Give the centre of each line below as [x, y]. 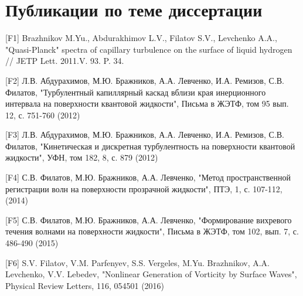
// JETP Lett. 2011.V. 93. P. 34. [65, 61]
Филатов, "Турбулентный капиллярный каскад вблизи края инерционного [136, 92]
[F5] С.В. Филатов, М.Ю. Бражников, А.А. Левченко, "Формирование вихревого [149, 220]
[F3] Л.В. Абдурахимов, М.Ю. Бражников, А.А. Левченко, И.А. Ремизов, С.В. [145, 135]
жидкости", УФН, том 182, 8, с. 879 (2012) [82, 157]
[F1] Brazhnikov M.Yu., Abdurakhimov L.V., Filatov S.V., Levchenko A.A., [141, 38]
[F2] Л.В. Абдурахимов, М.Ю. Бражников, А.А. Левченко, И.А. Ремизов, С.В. [145, 80]
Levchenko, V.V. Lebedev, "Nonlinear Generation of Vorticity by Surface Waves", [151, 274]
